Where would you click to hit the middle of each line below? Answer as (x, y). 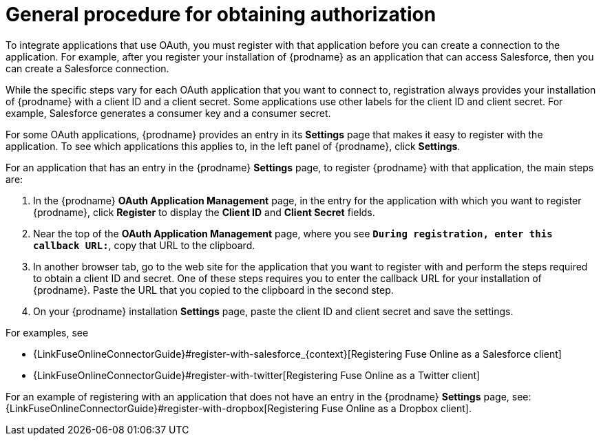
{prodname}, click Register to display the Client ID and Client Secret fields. (204, 212)
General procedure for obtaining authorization (221, 14)
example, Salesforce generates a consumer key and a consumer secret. (168, 113)
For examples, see (47, 332)
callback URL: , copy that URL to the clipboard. (144, 245)
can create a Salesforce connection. (87, 68)
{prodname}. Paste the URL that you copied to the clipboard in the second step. (213, 290)
